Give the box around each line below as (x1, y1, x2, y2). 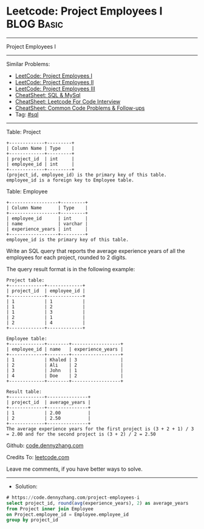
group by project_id (6, 517, 59, 523)
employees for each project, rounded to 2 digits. (6, 254, 127, 261)
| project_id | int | (6, 156, 75, 162)
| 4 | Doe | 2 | (6, 372, 123, 379)
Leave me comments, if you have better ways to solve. (6, 465, 143, 473)
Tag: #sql (15, 110, 39, 118)
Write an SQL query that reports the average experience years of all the (6, 247, 185, 254)
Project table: (6, 277, 45, 283)
